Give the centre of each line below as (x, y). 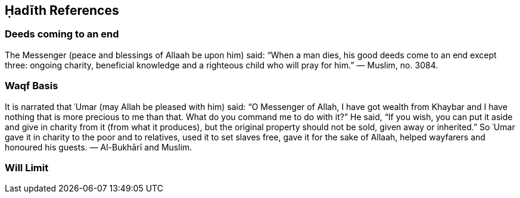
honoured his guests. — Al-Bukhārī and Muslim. (99, 147)
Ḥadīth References (62, 10)
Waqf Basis (32, 86)
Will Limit (27, 167)
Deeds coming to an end (62, 34)
